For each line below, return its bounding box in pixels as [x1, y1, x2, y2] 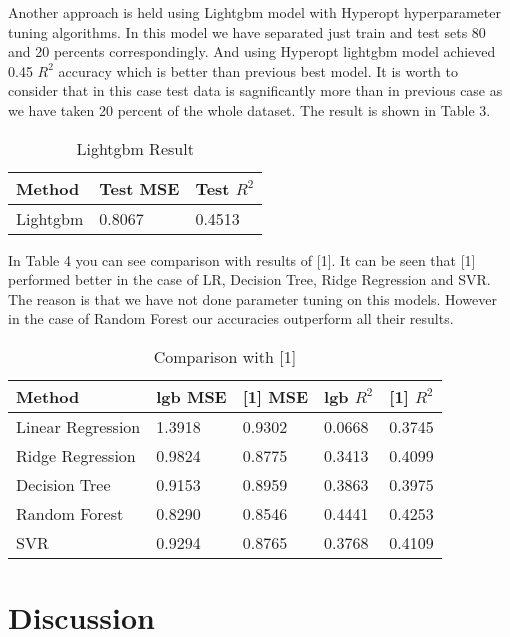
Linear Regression [16, 414, 141, 438]
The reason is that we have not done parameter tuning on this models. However [8, 288, 497, 309]
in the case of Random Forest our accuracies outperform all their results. [8, 308, 454, 329]
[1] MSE [242, 384, 309, 408]
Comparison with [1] [153, 344, 297, 368]
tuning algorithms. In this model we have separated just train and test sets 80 [8, 21, 486, 42]
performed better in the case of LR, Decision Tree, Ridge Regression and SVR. [8, 269, 491, 290]
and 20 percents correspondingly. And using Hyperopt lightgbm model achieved [8, 41, 496, 62]
